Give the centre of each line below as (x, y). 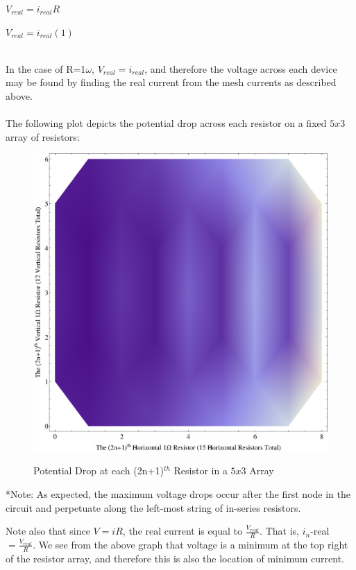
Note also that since (48, 531)
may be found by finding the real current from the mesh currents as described (171, 82)
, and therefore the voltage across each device (241, 68)
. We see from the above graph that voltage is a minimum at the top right (190, 544)
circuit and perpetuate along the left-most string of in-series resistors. (153, 507)
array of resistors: (43, 136)
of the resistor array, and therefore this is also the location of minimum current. (175, 558)
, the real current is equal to (182, 531)
